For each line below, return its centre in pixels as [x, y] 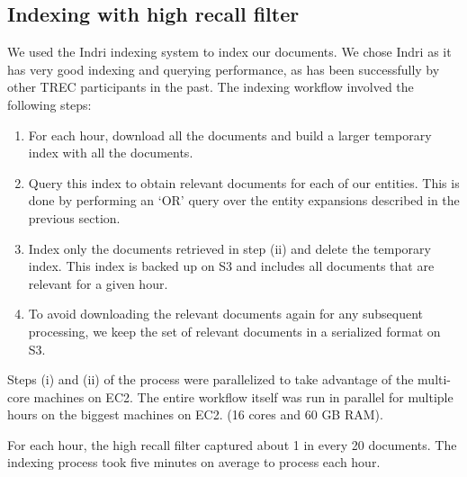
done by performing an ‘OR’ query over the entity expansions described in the [244, 200]
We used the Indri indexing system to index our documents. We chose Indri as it [229, 52]
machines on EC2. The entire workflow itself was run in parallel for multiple [243, 396]
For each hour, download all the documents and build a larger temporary [230, 135]
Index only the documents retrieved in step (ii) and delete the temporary [229, 248]
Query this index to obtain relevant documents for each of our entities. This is [244, 182]
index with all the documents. [111, 153]
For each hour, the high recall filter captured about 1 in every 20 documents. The [232, 444]
